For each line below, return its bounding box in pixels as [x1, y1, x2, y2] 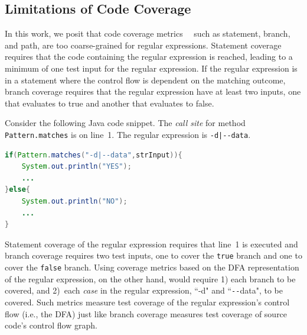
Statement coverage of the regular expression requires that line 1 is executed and [5, 237, 298, 250]
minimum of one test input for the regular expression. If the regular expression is [5, 62, 298, 74]
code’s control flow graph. [5, 319, 97, 331]
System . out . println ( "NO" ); [21, 197, 128, 205]
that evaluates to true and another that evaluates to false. [5, 96, 214, 109]
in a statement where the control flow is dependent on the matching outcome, [5, 73, 286, 86]
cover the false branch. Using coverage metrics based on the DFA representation [5, 261, 299, 273]
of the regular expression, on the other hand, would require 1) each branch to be [5, 272, 296, 285]
